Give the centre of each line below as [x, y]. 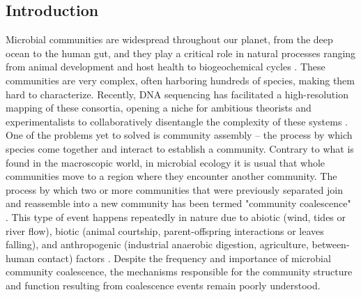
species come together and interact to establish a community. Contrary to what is [180, 148]
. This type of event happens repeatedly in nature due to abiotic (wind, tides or [176, 216]
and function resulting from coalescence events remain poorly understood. [163, 285]
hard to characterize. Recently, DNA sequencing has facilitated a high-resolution [177, 94]
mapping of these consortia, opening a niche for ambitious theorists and [159, 108]
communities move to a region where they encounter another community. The [171, 176]
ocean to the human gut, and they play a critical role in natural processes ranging [181, 53]
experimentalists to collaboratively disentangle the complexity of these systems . [177, 121]
